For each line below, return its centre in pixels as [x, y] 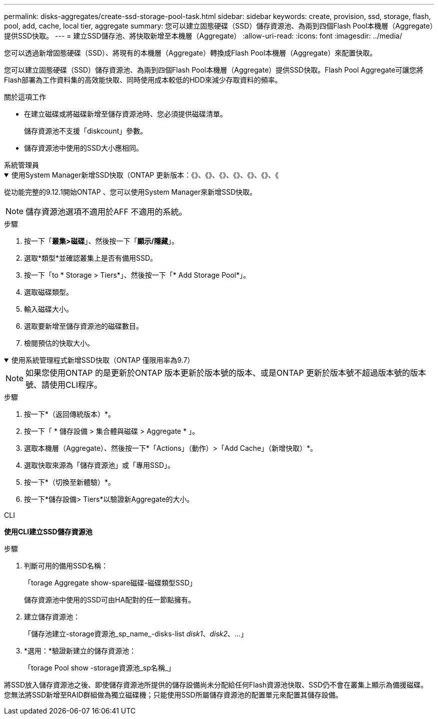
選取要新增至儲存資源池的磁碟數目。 [83, 326]
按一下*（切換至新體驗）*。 [70, 482]
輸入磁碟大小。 [48, 309]
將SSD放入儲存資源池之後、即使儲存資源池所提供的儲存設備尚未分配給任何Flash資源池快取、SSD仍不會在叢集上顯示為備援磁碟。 [216, 685]
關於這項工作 [25, 97]
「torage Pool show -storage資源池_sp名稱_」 [100, 668]
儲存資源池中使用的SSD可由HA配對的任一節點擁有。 [110, 600]
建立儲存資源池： [52, 617]
